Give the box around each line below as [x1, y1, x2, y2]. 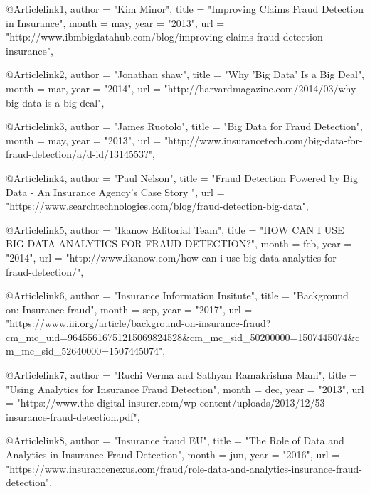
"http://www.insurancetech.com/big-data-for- [164, 132, 363, 147]
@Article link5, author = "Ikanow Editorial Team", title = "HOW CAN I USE [6, 222, 344, 237]
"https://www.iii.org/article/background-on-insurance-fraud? [6, 316, 271, 331]
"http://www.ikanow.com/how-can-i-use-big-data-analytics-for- [65, 249, 340, 264]
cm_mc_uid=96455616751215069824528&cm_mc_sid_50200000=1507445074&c [6, 329, 360, 344]
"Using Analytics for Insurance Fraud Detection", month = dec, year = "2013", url [6, 381, 364, 396]
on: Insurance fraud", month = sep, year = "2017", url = [6, 301, 253, 316]
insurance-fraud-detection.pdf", [6, 409, 140, 424]
